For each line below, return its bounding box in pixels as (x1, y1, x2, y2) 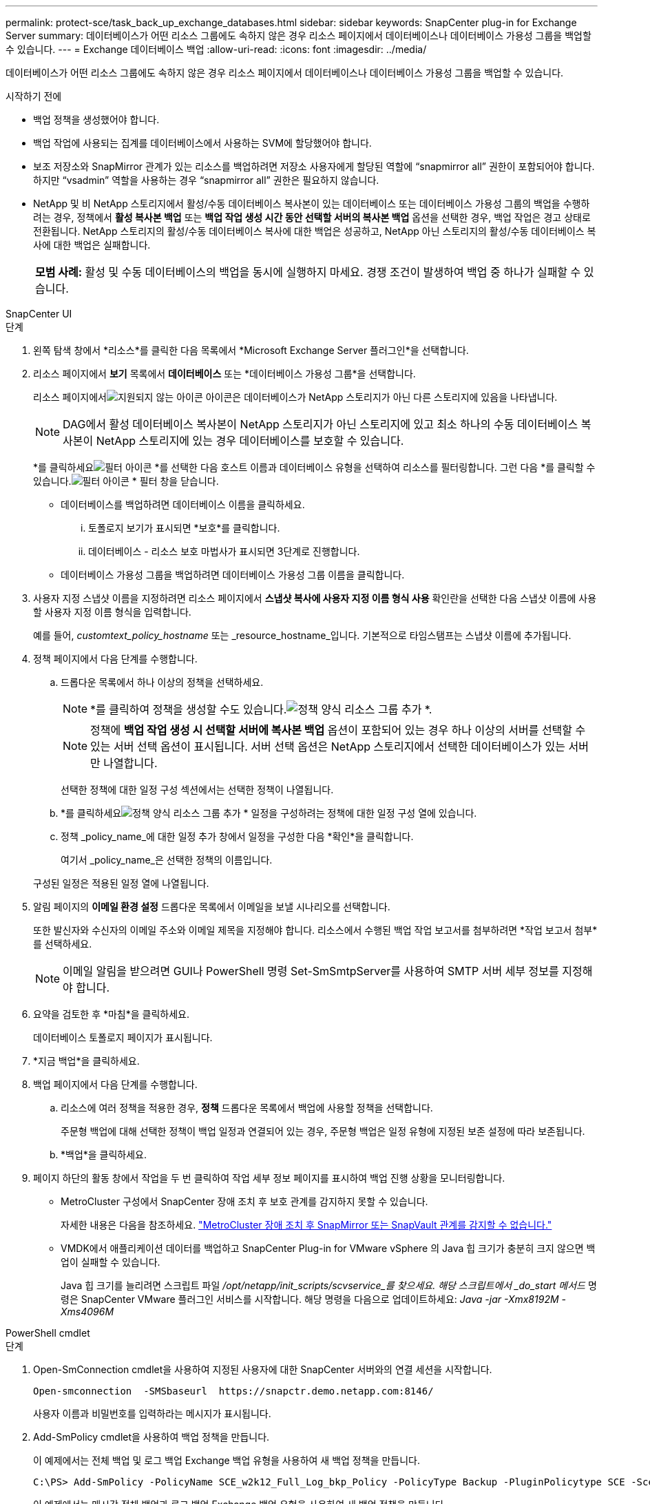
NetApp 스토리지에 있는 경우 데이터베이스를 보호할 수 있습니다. (96, 434, 404, 448)
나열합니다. (103, 756, 158, 770)
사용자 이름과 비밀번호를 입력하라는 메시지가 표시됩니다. (33, 1408, 271, 1419)
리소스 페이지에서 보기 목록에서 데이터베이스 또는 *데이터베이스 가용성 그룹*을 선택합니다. (33, 368, 416, 379)
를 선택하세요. (33, 938, 92, 950)
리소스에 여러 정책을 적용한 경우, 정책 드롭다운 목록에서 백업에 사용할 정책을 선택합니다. (61, 1102, 433, 1114)
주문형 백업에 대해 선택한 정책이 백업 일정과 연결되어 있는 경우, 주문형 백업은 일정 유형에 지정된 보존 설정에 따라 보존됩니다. (61, 1125, 585, 1137)
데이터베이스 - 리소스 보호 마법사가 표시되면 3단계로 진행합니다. (88, 545, 360, 557)
